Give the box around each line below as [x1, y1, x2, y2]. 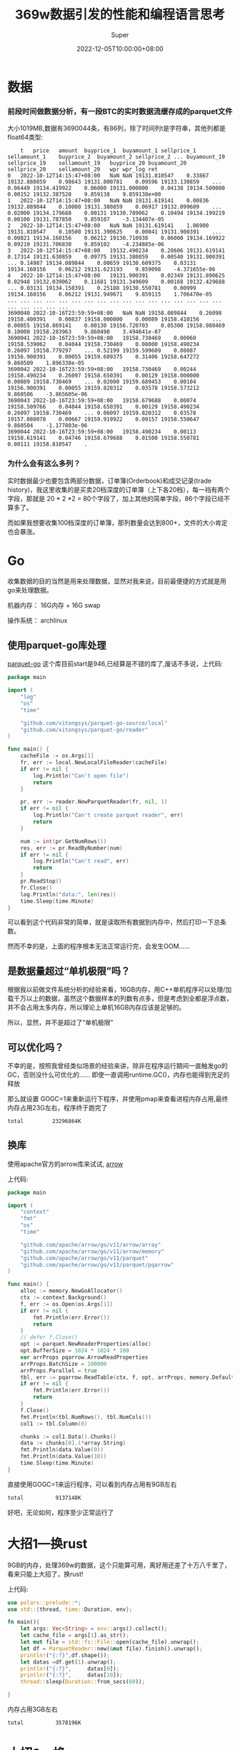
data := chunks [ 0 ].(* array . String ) [20, 1439, 126, 1447]
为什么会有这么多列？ [7, 458, 81, 468]
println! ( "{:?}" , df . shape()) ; [20, 1651, 111, 1659]
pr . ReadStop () [20, 877, 62, 885]
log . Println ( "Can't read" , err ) [33, 858, 130, 865]
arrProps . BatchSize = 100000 [20, 1360, 107, 1367]
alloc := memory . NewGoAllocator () [20, 1287, 123, 1294]
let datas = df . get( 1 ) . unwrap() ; [20, 1658, 116, 1666]
